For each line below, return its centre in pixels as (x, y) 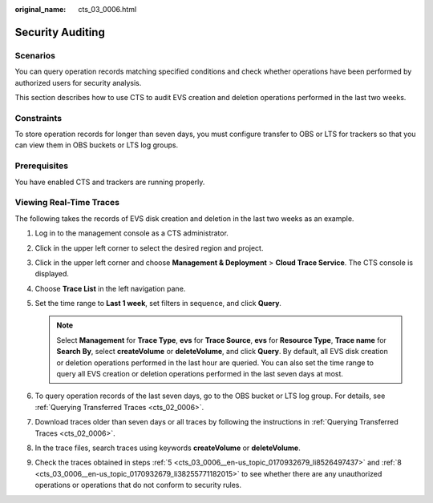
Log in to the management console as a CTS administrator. (132, 233)
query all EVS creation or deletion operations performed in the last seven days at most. (200, 374)
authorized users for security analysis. (78, 82)
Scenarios (35, 55)
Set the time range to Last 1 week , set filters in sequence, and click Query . (158, 304)
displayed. (52, 274)
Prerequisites (41, 166)
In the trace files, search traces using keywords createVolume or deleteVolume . (168, 448)
